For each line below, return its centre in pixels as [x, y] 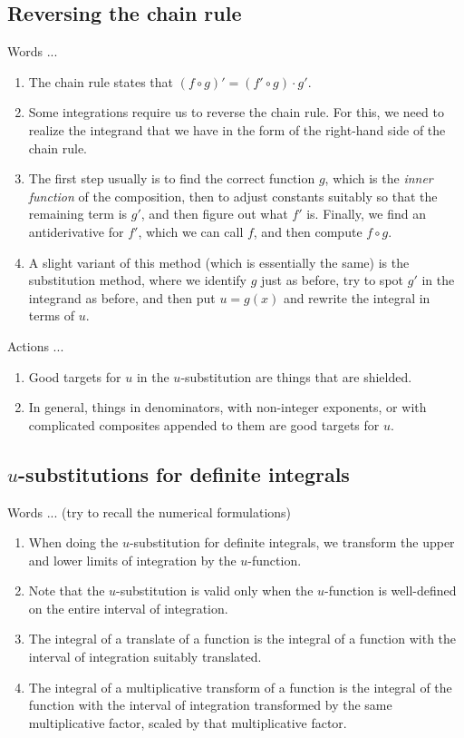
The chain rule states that [101, 81]
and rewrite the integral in [357, 297]
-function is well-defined [391, 590]
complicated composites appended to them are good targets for [204, 424]
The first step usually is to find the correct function [172, 178]
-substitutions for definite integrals [184, 473]
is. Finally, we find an [366, 214]
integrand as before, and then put [122, 297]
